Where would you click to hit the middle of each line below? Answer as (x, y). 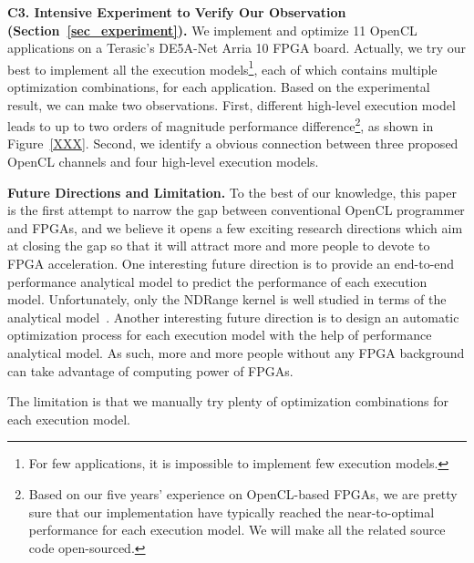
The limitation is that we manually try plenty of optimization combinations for (228, 401)
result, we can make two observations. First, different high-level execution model (232, 104)
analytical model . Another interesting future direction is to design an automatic (233, 317)
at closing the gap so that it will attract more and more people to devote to (219, 246)
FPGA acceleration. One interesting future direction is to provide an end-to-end (231, 264)
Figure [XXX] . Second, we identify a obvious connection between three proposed (233, 143)
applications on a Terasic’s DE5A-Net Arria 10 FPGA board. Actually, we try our (237, 48)
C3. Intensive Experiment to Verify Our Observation (177, 12)
